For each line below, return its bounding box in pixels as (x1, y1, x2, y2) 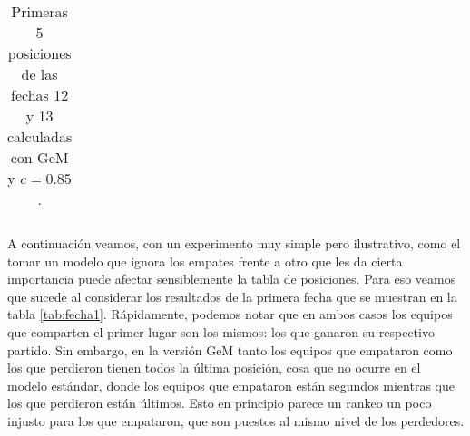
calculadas (7, 126, 73, 147)
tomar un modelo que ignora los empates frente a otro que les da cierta (7, 251, 403, 270)
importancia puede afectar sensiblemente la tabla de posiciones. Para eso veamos (7, 269, 456, 288)
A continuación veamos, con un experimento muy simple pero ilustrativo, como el (7, 234, 461, 252)
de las (21, 63, 58, 84)
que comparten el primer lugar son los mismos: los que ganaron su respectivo (7, 322, 435, 341)
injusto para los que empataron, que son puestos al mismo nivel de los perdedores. (7, 411, 465, 430)
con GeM (10, 147, 69, 168)
